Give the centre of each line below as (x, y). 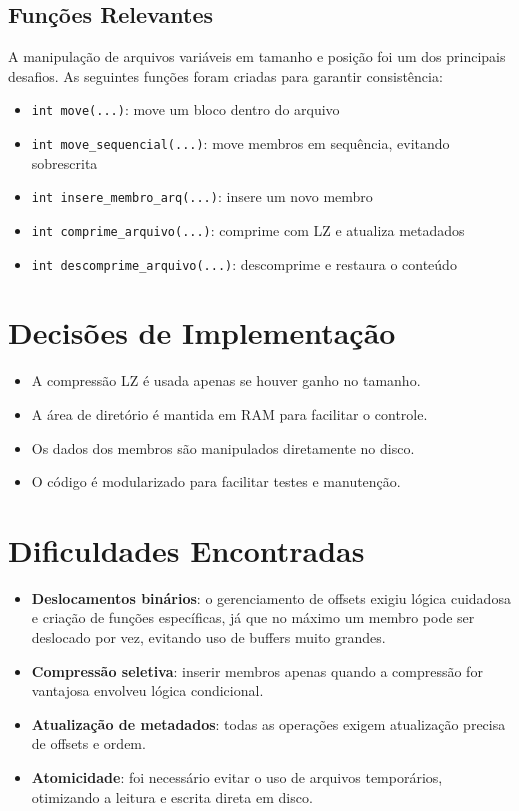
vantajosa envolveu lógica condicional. (147, 690)
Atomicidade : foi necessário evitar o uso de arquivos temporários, (237, 777)
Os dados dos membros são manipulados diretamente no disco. (223, 447)
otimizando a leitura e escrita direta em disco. (172, 796)
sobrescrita (64, 162)
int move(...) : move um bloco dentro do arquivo (185, 109)
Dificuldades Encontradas (186, 549)
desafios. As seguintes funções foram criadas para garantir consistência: (225, 75)
